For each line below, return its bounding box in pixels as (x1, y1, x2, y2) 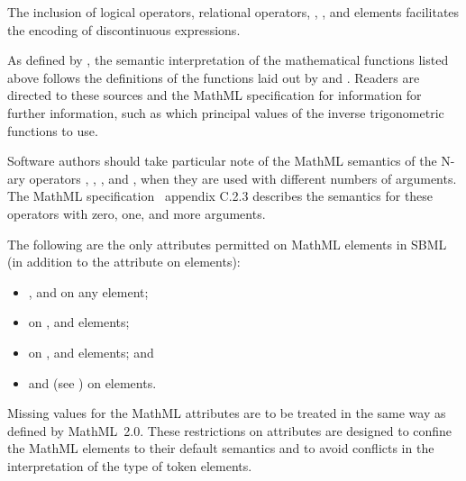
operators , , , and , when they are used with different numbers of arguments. (29, 168, 457, 187)
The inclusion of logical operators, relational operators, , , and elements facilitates (7, 3, 460, 21)
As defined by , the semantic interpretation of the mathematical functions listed (7, 50, 449, 69)
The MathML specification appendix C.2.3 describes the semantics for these (7, 186, 434, 205)
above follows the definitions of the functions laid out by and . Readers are (7, 68, 420, 86)
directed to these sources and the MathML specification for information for (7, 86, 422, 104)
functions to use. (7, 121, 98, 140)
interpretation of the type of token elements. (7, 456, 252, 475)
